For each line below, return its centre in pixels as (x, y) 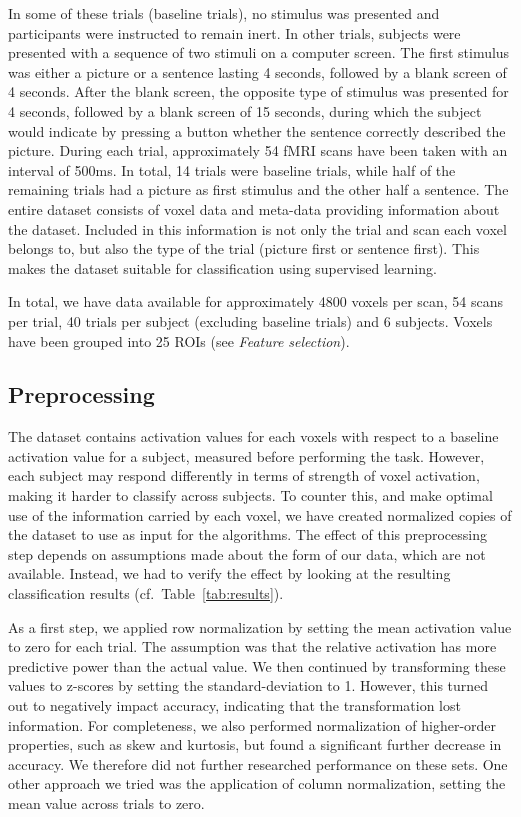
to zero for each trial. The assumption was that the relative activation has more (252, 646)
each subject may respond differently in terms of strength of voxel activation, (244, 475)
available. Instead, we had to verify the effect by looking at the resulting (229, 573)
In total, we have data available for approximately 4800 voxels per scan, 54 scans (256, 301)
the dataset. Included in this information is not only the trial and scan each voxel (257, 228)
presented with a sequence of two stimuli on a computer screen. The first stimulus (259, 52)
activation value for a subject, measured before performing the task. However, (246, 455)
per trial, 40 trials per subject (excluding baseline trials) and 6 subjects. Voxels (250, 320)
